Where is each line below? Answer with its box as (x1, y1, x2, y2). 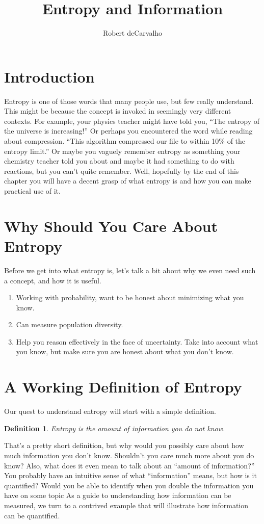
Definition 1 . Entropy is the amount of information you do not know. (4, 423, 225, 433)
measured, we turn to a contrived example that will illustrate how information (4, 500, 249, 510)
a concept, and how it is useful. (4, 275, 101, 285)
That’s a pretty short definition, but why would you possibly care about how (4, 440, 244, 451)
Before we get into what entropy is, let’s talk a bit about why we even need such (4, 265, 256, 275)
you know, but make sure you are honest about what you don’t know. (16, 346, 234, 357)
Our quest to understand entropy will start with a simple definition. (4, 406, 216, 416)
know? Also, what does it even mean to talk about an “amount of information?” (4, 460, 255, 470)
